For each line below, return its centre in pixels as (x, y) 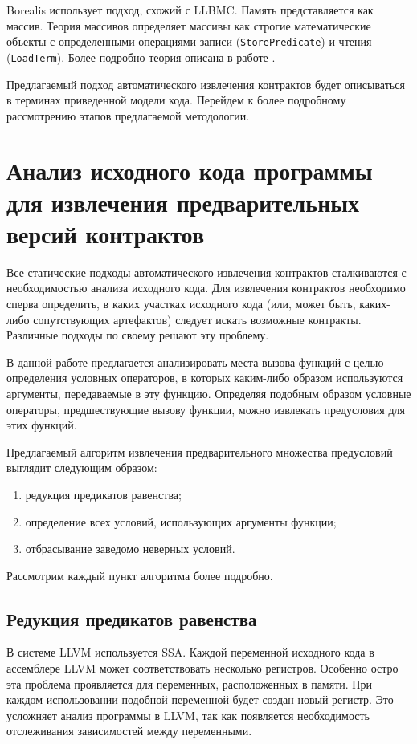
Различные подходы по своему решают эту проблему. (138, 335)
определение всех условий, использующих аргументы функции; (181, 521)
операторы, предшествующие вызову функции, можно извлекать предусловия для (206, 409)
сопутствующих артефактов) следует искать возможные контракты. (197, 319)
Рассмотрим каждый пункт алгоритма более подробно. (140, 575)
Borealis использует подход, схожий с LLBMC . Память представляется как (190, 10)
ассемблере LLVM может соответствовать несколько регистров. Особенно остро (202, 668)
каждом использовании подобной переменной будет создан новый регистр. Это (200, 699)
